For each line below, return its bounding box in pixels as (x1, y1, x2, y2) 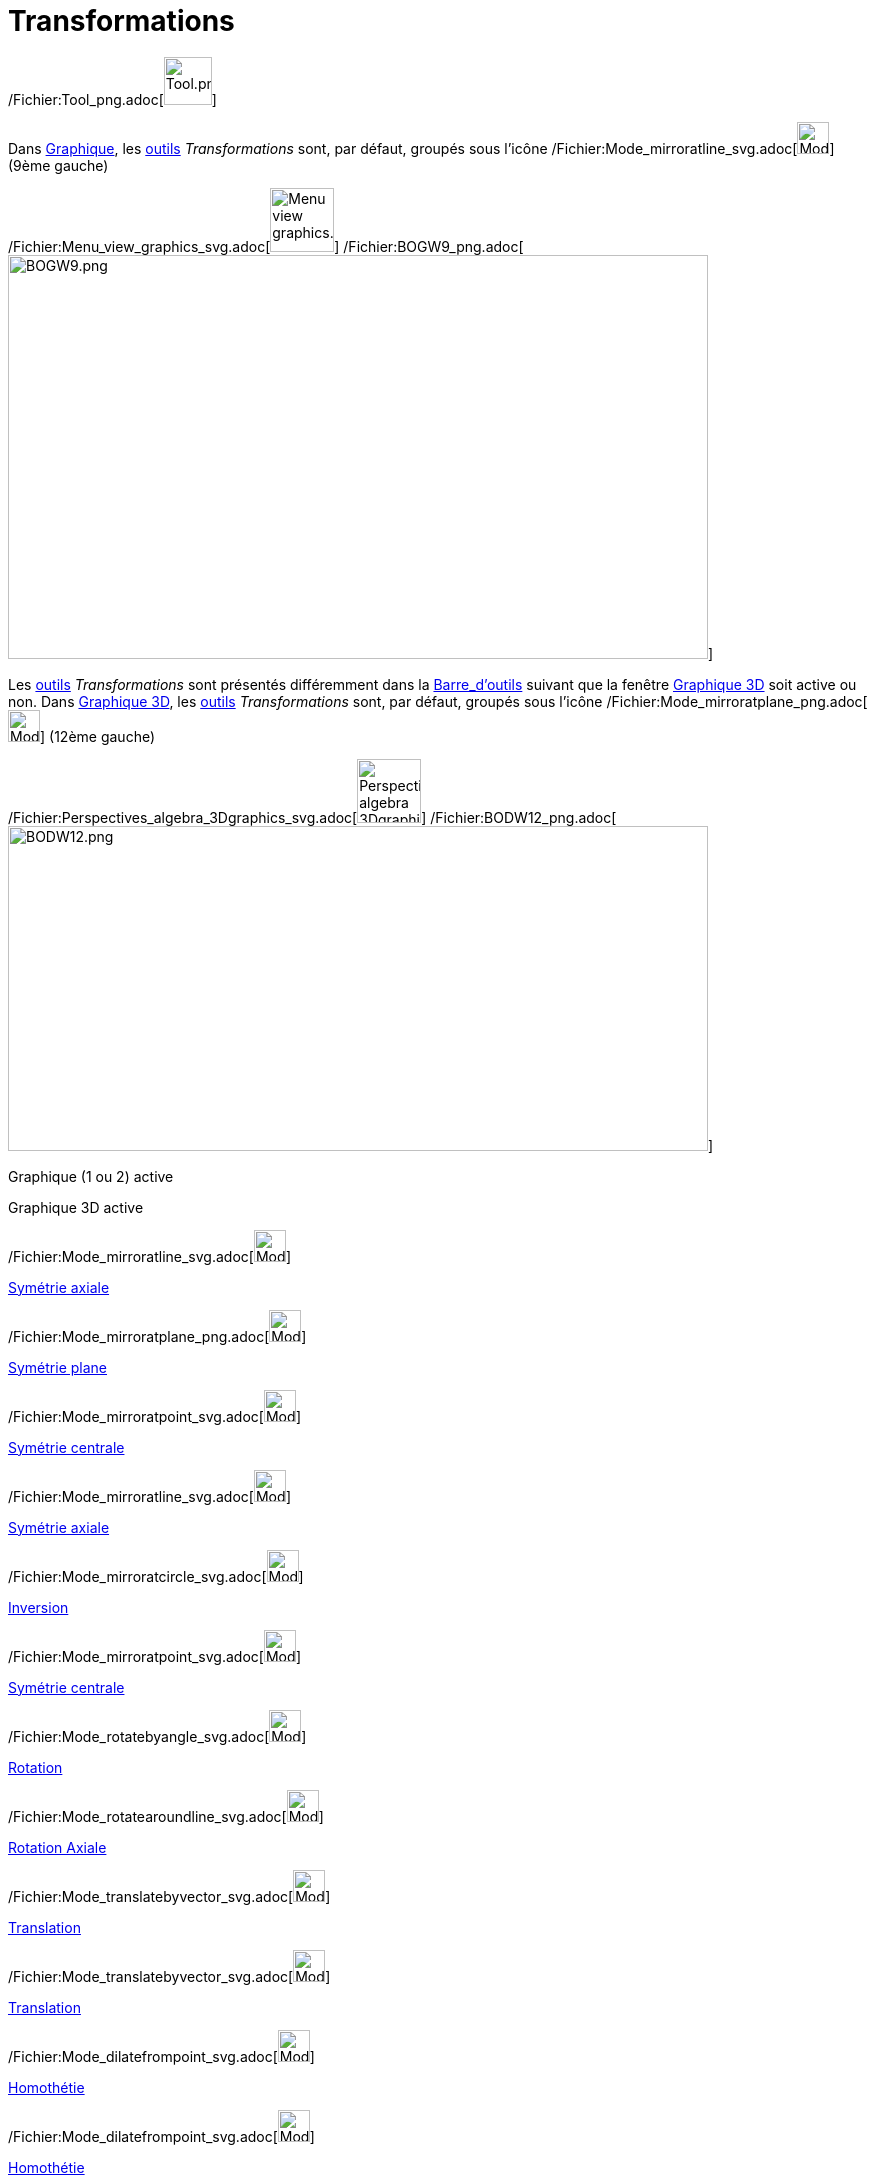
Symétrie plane (8, 1358, 108, 1376)
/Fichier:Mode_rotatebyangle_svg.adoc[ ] (8, 1727, 307, 1745)
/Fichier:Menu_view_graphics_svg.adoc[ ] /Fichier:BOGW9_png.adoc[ (8, 237, 524, 255)
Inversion (8, 1598, 69, 1616)
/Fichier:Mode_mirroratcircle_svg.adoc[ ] (8, 1567, 304, 1585)
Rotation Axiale (8, 1838, 107, 1856)
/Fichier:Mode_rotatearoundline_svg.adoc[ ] (8, 1807, 324, 1825)
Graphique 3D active (8, 1198, 144, 1216)
